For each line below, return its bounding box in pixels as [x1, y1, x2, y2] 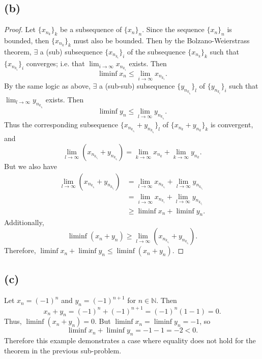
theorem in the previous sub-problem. [4, 345, 122, 355]
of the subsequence [127, 46, 186, 57]
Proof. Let [4, 24, 36, 35]
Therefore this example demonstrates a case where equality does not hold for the [4, 335, 256, 346]
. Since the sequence [142, 24, 205, 35]
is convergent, [210, 119, 253, 130]
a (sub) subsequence [40, 46, 103, 57]
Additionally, [4, 217, 44, 228]
